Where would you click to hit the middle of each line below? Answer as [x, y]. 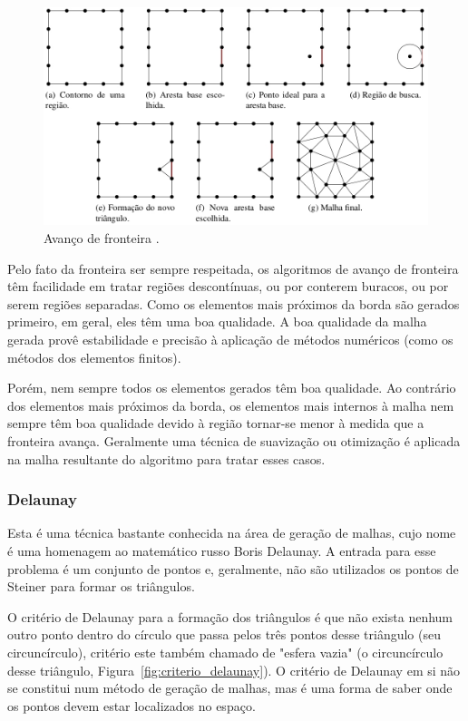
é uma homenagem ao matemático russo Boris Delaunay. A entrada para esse [222, 550]
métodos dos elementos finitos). [94, 357]
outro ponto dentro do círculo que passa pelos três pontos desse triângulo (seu [224, 634]
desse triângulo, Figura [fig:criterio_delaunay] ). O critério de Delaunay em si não [234, 670]
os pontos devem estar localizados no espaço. [132, 705]
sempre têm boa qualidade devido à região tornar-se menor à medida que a [216, 423]
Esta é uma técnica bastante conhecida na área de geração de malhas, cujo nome [232, 533]
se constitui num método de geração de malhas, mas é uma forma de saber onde [230, 688]
